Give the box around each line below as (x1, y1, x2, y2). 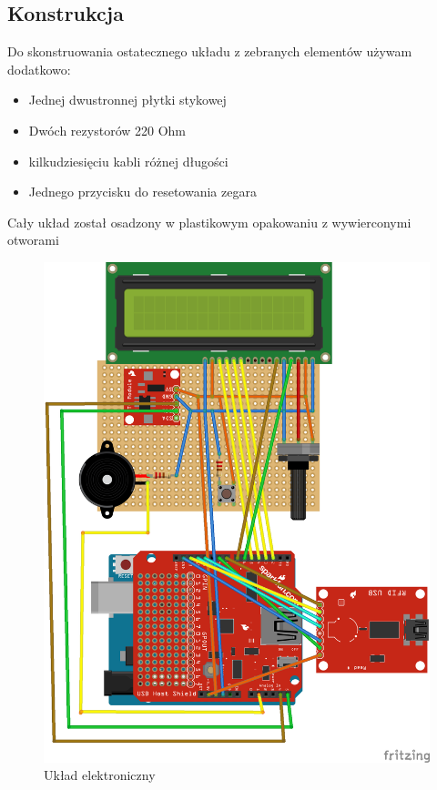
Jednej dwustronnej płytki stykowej (28, 90, 227, 109)
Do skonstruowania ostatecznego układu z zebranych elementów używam (7, 42, 412, 61)
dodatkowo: (7, 59, 71, 78)
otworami (7, 230, 59, 249)
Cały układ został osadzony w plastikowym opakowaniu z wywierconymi (7, 212, 412, 231)
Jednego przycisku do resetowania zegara (28, 182, 257, 201)
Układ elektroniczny (44, 765, 156, 785)
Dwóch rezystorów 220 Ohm (28, 120, 187, 139)
